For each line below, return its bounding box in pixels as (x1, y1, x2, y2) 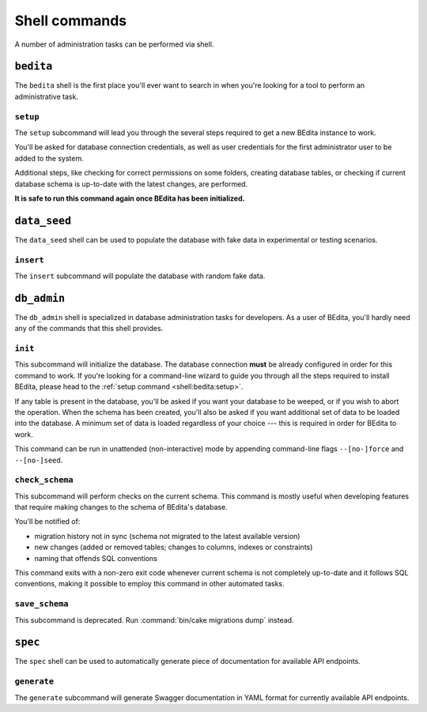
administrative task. (14, 92, 79, 101)
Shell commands (14, 12, 127, 29)
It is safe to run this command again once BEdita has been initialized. (14, 194, 245, 203)
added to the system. (14, 153, 84, 163)
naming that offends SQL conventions (34, 553, 158, 563)
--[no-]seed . (14, 455, 63, 465)
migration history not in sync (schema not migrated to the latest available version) (34, 531, 300, 541)
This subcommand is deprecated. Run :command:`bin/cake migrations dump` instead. (14, 615, 294, 624)
